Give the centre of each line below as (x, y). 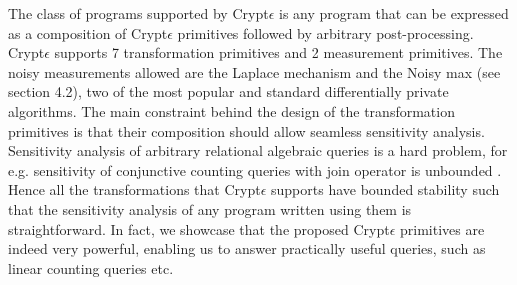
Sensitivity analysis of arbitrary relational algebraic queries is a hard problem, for (258, 150)
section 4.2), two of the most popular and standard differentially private (228, 91)
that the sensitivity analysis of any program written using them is (210, 208)
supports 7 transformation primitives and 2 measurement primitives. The (278, 52)
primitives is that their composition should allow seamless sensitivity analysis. (246, 130)
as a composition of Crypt (88, 32)
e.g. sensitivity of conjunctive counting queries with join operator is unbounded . (255, 169)
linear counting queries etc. (91, 267)
